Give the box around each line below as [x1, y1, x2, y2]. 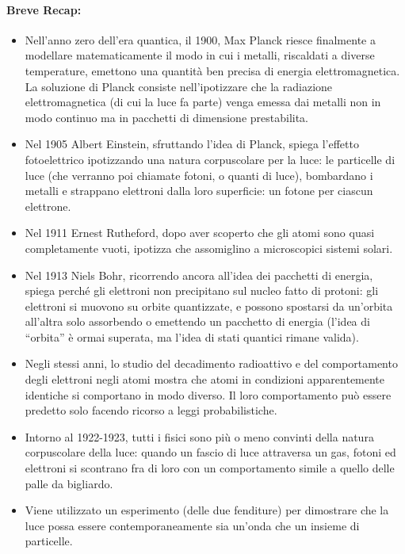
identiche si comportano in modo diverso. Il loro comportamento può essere [25, 386, 392, 403]
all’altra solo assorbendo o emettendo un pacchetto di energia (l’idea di [25, 313, 370, 330]
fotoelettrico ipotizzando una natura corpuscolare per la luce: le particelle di [25, 151, 395, 167]
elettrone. [25, 197, 71, 214]
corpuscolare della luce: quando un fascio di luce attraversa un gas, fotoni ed [25, 444, 396, 460]
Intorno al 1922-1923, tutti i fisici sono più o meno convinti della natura [25, 428, 374, 445]
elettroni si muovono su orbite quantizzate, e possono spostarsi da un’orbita [25, 297, 393, 314]
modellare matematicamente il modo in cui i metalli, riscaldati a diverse [25, 47, 375, 63]
